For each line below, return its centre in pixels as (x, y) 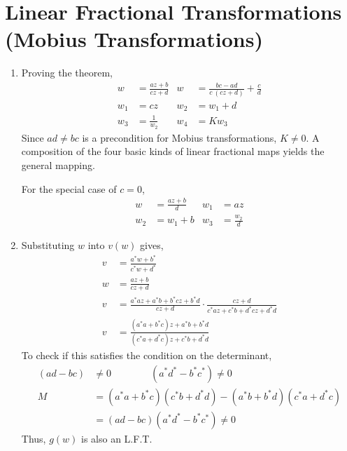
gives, (152, 244)
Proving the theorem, (67, 73)
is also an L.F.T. (117, 438)
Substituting (48, 244)
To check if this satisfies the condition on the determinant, (147, 355)
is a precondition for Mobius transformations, (179, 137)
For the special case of (69, 188)
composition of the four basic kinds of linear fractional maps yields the (173, 151)
